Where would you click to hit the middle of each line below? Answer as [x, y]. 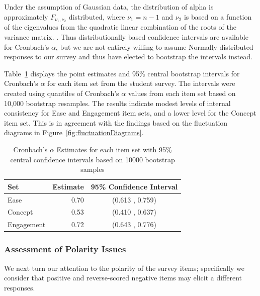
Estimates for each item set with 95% [114, 149]
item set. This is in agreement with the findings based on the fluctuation [116, 122]
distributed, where [97, 16]
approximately [26, 16]
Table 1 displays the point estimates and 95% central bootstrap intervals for [122, 73]
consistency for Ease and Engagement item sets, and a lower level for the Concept [130, 113]
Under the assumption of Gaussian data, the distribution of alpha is [109, 7]
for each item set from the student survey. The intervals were [141, 83]
